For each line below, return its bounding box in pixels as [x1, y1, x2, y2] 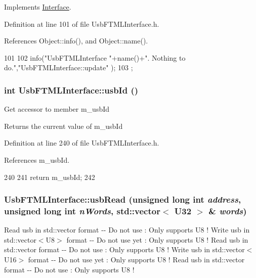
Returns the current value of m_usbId [4, 120, 123, 131]
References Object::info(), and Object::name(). [4, 35, 148, 46]
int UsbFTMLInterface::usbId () [4, 83, 139, 96]
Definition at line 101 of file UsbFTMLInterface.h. [4, 18, 159, 29]
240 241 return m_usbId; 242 [4, 171, 95, 182]
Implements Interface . [4, 2, 71, 12]
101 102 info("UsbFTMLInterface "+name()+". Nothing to [4, 52, 186, 63]
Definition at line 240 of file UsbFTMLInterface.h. [4, 137, 159, 148]
